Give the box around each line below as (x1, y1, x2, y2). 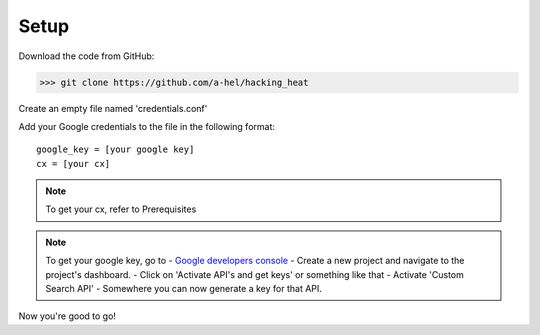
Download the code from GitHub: (18, 50, 155, 62)
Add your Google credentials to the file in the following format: (18, 120, 275, 132)
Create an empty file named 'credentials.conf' (18, 102, 208, 114)
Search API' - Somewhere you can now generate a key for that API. (45, 283, 322, 295)
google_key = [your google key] (36, 144, 195, 155)
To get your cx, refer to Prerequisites (45, 203, 197, 215)
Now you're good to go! (18, 310, 117, 322)
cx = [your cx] (36, 158, 111, 169)
